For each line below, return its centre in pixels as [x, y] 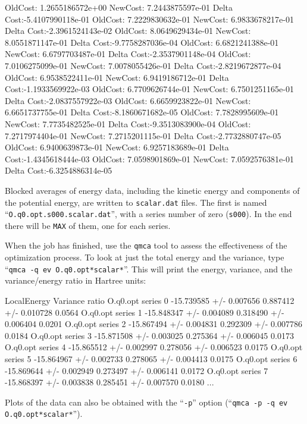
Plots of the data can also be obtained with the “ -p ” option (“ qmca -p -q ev [146, 402]
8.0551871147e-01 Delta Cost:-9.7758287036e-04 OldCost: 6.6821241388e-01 [142, 42]
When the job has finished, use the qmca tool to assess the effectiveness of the [146, 245]
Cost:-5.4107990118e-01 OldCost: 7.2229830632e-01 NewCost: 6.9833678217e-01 [149, 19]
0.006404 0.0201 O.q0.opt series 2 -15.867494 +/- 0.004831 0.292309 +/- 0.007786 [153, 324]
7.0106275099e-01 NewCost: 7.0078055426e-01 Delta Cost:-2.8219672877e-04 [143, 65]
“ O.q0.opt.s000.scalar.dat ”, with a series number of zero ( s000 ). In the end [148, 214]
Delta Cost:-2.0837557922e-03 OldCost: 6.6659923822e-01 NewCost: [128, 100]
